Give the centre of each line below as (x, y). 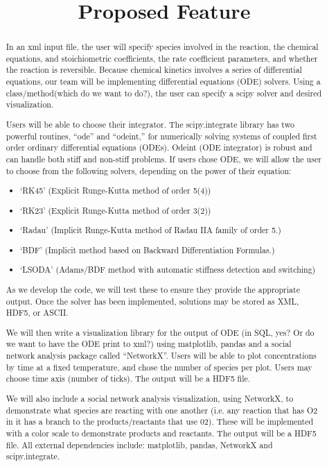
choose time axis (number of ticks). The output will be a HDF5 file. (128, 379)
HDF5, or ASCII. (37, 313)
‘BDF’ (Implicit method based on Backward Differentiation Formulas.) (148, 249)
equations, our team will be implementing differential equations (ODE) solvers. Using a (163, 82)
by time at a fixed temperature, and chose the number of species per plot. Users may (159, 367)
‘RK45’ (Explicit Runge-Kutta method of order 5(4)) (116, 190)
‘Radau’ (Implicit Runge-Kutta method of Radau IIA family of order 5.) (151, 230)
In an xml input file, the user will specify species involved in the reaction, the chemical (162, 47)
